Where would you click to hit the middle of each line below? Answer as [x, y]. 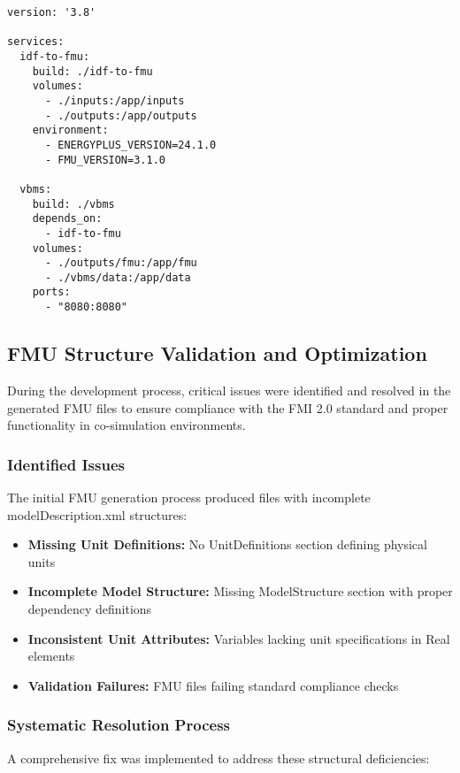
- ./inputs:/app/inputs [115, 100]
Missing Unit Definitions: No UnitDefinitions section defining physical [227, 544]
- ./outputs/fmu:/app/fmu [121, 263]
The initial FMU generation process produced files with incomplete [189, 497]
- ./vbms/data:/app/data [118, 277]
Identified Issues [66, 464]
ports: [51, 292]
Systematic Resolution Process [119, 725]
